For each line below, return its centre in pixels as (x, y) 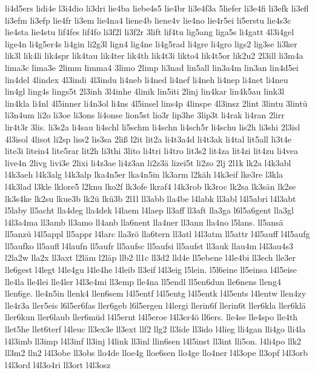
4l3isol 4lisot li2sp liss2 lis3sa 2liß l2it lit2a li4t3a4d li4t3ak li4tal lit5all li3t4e (148, 139)
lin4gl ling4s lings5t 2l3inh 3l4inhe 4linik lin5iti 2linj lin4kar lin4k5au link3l (145, 91)
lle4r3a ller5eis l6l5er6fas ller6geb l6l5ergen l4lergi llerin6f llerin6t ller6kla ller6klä (155, 305)
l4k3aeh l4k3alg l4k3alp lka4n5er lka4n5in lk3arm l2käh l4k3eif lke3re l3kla (144, 174)
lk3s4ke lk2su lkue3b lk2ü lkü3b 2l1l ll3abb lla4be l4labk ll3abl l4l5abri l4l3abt (151, 198)
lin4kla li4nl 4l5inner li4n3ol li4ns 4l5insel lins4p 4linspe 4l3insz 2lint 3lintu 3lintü (156, 103)
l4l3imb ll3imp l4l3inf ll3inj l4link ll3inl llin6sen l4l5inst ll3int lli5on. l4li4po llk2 (153, 341)
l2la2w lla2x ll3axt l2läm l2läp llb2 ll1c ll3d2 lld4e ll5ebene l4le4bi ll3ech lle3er (150, 257)
